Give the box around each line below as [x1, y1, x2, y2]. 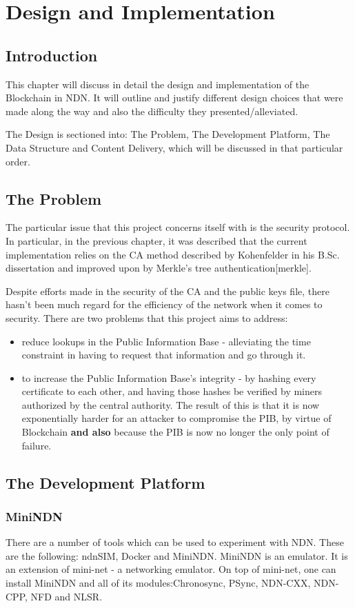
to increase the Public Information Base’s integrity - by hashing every [21, 370, 316, 385]
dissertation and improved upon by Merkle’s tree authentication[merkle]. [6, 261, 312, 275]
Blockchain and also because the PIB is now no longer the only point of [21, 425, 329, 439]
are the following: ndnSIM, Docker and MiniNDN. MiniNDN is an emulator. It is [6, 548, 348, 563]
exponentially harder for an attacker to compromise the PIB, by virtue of [21, 411, 332, 425]
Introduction [6, 44, 98, 65]
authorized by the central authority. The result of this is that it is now [21, 397, 320, 412]
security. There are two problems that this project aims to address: [6, 310, 288, 325]
